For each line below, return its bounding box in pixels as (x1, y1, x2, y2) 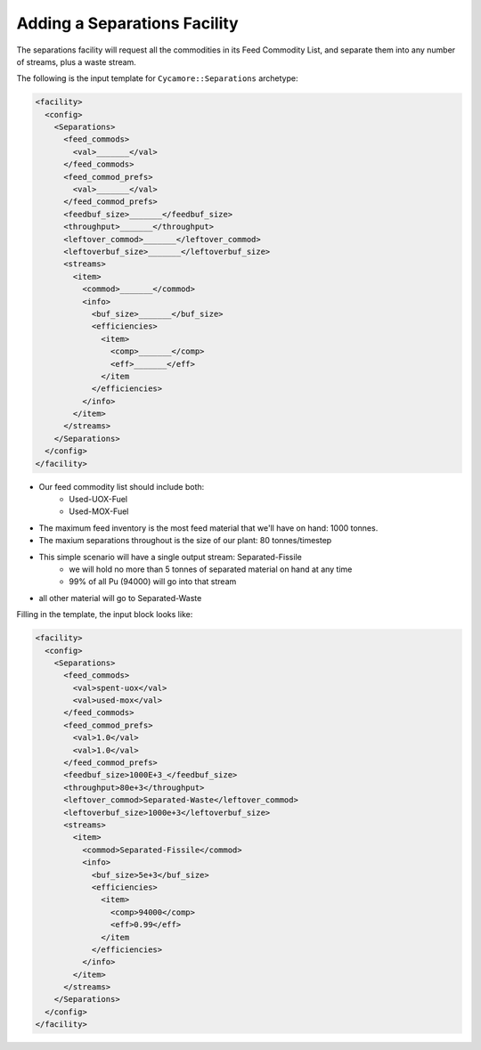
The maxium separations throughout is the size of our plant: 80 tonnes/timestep (38, 535, 332, 546)
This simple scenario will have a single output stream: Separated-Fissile (38, 551, 302, 562)
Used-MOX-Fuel (69, 506, 129, 517)
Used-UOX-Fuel (69, 494, 128, 505)
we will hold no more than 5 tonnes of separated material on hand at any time (69, 564, 353, 574)
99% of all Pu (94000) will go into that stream (69, 576, 237, 587)
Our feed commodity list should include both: (38, 481, 205, 492)
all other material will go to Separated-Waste (38, 592, 202, 603)
